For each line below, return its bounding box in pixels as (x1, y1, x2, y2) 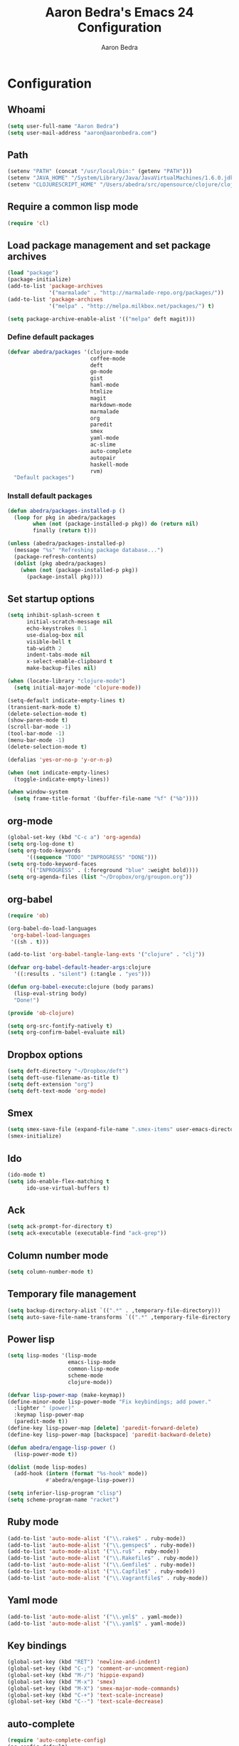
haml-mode (90, 382, 119, 389)
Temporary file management (7, 1288, 137, 1300)
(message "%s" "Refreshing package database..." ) (14, 546, 164, 554)
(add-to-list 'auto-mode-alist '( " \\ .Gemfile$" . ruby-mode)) (7, 1561, 196, 1569)
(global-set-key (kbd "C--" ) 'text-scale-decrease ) (7, 1698, 164, 1705)
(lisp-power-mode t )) (14, 1450, 78, 1457)
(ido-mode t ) (7, 1171, 46, 1179)
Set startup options (7, 593, 95, 605)
